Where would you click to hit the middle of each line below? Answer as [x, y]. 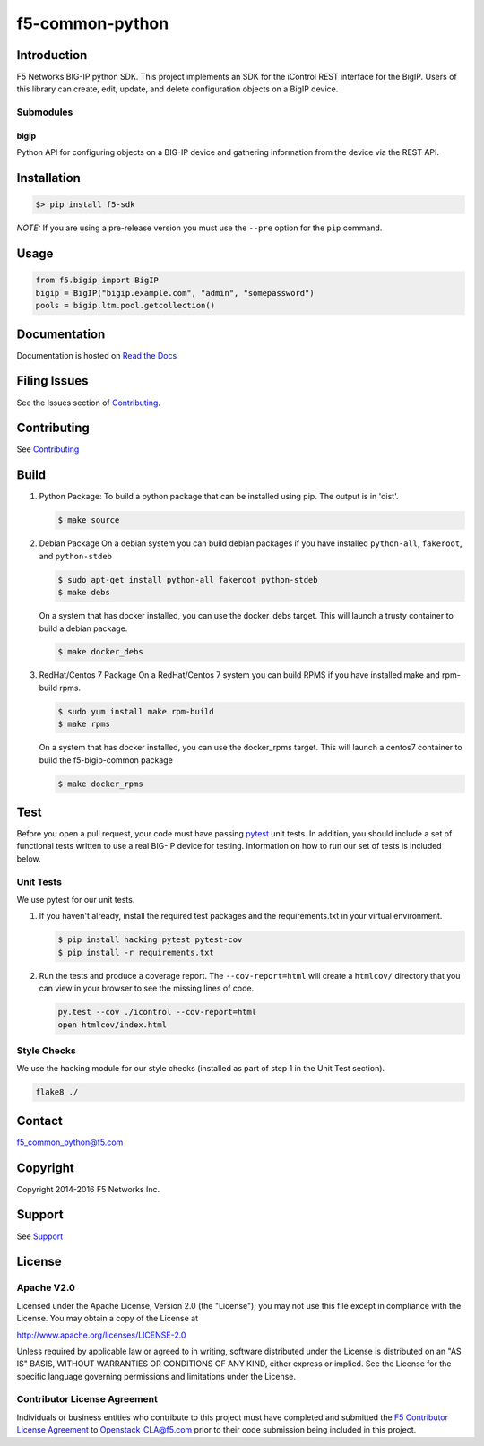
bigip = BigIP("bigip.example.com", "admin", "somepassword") [175, 293]
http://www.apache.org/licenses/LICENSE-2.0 [101, 1335]
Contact [39, 1121]
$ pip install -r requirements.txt [136, 952]
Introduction [52, 55]
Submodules [45, 112]
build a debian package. [83, 628]
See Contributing [48, 449]
